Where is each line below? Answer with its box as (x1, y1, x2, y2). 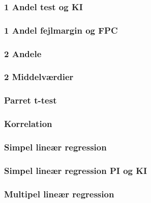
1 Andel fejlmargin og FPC (4, 23, 118, 36)
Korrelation (4, 117, 52, 130)
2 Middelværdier (4, 70, 74, 83)
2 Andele (4, 47, 42, 60)
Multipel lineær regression (4, 187, 114, 200)
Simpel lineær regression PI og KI (4, 164, 147, 176)
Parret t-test (4, 94, 57, 107)
